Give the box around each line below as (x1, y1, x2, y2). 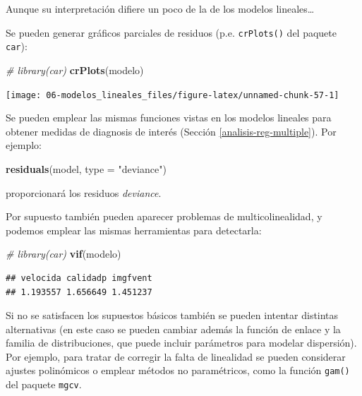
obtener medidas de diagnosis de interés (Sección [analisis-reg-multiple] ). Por (6, 124, 337, 138)
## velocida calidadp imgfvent (6, 272, 152, 283)
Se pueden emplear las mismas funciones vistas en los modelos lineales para (6, 110, 332, 125)
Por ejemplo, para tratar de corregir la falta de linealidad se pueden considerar (6, 349, 346, 364)
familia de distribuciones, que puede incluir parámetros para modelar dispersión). (6, 335, 357, 350)
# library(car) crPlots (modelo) (6, 62, 144, 77)
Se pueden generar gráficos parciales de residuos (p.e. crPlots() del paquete (6, 25, 337, 40)
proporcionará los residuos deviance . (6, 185, 162, 200)
